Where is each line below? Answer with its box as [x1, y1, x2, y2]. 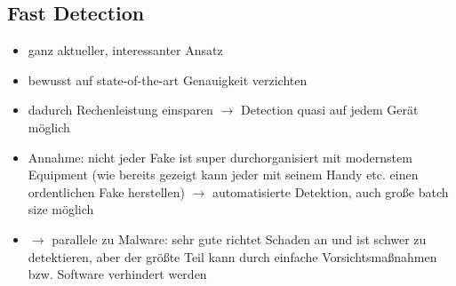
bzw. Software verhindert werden [28, 265, 207, 283]
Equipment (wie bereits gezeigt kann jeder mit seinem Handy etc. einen [28, 165, 419, 184]
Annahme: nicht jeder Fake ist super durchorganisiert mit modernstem [28, 147, 412, 166]
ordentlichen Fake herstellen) [28, 182, 185, 201]
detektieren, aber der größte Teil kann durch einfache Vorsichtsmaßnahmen [28, 247, 437, 266]
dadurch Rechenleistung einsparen [28, 100, 213, 119]
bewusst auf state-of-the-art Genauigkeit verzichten [28, 70, 308, 89]
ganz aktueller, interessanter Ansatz [28, 41, 223, 60]
